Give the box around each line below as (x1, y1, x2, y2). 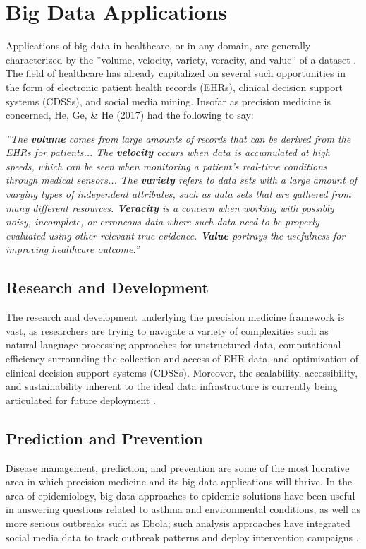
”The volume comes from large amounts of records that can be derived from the (6, 131, 351, 146)
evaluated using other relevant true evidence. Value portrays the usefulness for (6, 228, 346, 242)
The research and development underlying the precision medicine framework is (6, 309, 345, 324)
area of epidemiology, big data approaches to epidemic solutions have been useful (6, 488, 355, 502)
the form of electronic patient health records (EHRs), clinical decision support (6, 79, 343, 94)
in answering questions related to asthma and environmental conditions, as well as (6, 502, 361, 516)
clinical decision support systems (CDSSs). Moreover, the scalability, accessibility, (6, 365, 358, 379)
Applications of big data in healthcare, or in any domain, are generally (6, 38, 311, 53)
